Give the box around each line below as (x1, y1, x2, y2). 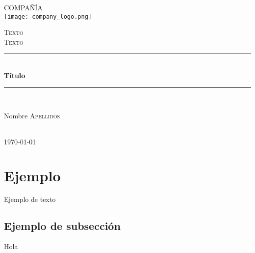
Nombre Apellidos (4, 111, 60, 121)
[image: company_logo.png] (4, 13, 92, 20)
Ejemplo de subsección (4, 218, 121, 233)
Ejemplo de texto (4, 194, 56, 204)
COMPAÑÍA (4, 2, 43, 12)
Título (4, 70, 25, 81)
